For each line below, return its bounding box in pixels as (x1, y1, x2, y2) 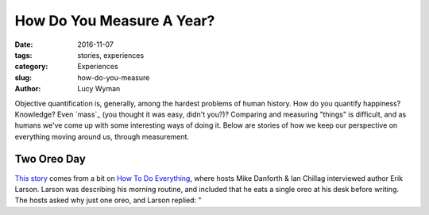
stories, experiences (77, 50, 145, 60)
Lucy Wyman (77, 84, 121, 94)
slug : (14, 72, 32, 83)
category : (14, 62, 48, 71)
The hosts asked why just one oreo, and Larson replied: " (14, 195, 202, 205)
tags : (14, 50, 33, 60)
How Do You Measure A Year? (14, 12, 215, 29)
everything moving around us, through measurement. (14, 132, 190, 141)
